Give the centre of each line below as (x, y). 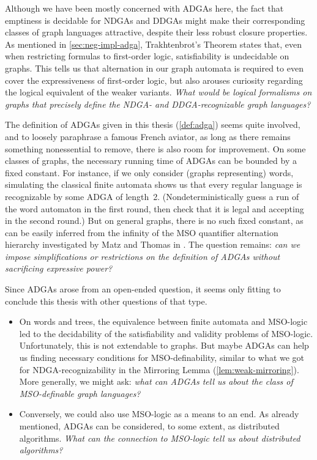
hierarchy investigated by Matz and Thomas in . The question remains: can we (153, 244)
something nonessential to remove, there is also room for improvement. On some (155, 148)
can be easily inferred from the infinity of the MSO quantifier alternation (142, 232)
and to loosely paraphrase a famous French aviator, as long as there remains (148, 136)
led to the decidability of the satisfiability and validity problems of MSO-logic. (166, 333)
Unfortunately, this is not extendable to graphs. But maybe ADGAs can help (164, 345)
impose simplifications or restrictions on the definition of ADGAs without (143, 256)
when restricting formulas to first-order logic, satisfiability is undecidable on (147, 56)
